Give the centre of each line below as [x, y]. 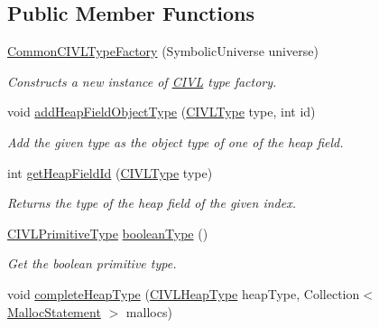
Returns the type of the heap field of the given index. [152, 203]
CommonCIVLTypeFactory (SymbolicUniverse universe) [163, 51]
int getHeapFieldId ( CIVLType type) [110, 172]
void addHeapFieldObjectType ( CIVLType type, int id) [162, 112]
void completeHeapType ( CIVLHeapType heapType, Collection [184, 293]
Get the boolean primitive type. [92, 263]
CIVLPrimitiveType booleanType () [108, 233]
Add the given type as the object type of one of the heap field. [176, 141]
